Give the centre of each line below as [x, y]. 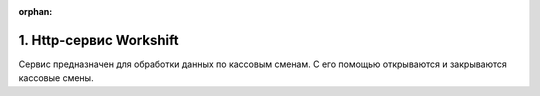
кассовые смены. [56, 78]
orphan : [35, 11]
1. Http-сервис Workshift [98, 40]
